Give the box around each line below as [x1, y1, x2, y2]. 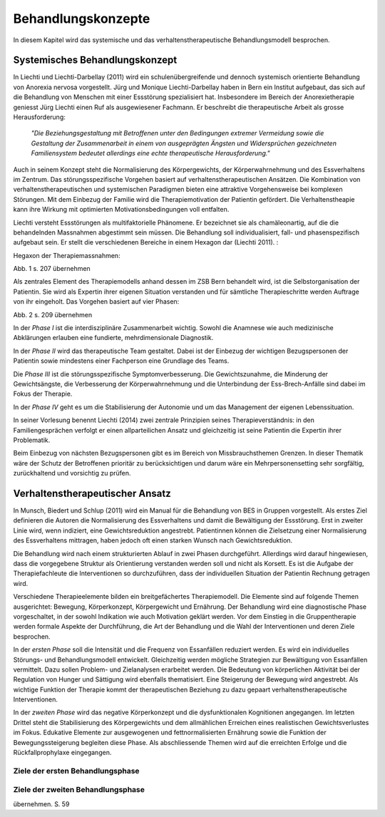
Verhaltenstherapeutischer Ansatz [13, 487, 171, 499]
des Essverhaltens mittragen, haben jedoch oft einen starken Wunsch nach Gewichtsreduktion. [13, 536, 293, 545]
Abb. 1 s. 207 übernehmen [13, 264, 91, 273]
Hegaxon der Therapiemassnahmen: [13, 251, 120, 260]
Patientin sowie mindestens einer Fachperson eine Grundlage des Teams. [13, 356, 230, 365]
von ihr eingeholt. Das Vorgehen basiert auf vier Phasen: [13, 297, 180, 306]
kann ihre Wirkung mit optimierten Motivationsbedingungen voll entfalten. [13, 205, 230, 214]
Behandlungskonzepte [13, 11, 150, 26]
